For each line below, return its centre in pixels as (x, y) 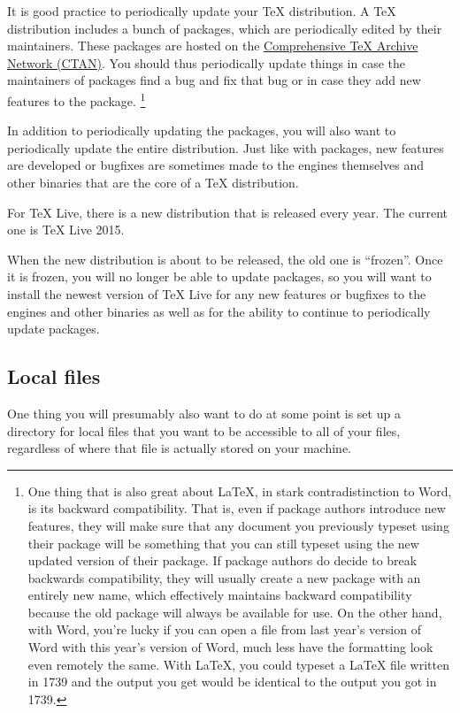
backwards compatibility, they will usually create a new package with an (224, 577)
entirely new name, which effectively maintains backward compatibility (220, 595)
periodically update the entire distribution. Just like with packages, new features (226, 147)
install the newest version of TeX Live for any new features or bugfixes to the (217, 293)
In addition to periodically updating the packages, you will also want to (202, 130)
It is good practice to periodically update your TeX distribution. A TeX (202, 11)
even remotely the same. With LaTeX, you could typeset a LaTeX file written (238, 664)
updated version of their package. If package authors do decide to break (222, 560)
